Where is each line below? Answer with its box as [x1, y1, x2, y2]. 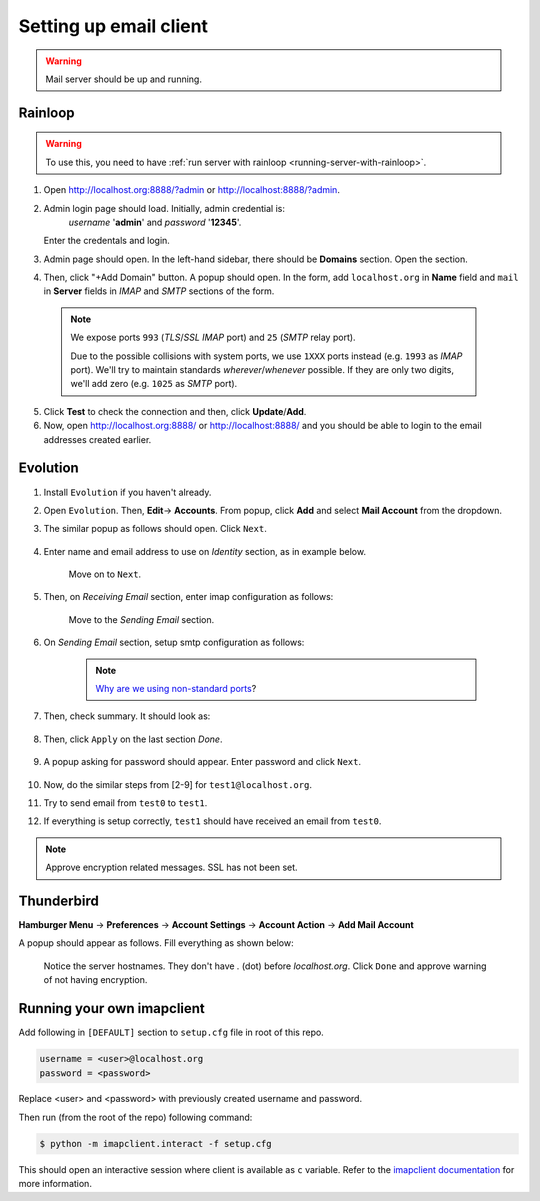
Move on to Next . [68, 568, 142, 580]
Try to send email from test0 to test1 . [43, 796, 208, 809]
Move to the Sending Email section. [68, 613, 215, 625]
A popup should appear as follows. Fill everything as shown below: [18, 937, 294, 949]
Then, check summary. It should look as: [43, 710, 211, 722]
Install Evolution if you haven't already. [43, 486, 212, 498]
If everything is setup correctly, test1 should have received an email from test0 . [43, 815, 382, 827]
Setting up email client [18, 15, 209, 37]
